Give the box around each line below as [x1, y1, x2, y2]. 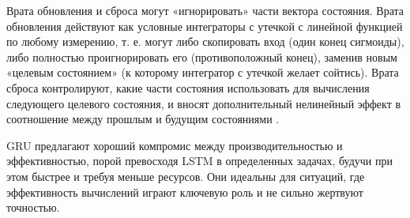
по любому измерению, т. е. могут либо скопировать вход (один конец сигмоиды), [6, 33, 404, 50]
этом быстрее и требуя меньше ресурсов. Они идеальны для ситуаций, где [6, 167, 365, 184]
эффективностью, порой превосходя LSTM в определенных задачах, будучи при [6, 152, 393, 169]
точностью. [6, 199, 60, 216]
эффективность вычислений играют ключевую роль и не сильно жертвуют [6, 183, 363, 200]
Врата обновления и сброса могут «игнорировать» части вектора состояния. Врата [6, 2, 404, 18]
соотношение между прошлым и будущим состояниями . [6, 111, 280, 127]
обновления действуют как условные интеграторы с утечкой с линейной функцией [6, 17, 403, 34]
